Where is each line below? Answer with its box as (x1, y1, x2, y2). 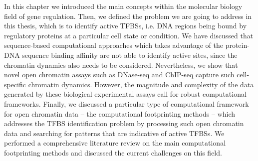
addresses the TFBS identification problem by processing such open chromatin (4, 118, 244, 129)
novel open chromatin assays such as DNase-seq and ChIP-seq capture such (4, 69, 235, 80)
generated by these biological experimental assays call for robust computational (4, 89, 247, 99)
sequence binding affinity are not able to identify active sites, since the (22, 49, 238, 60)
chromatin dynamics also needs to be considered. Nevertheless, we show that (4, 59, 238, 70)
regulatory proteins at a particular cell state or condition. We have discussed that (4, 30, 254, 40)
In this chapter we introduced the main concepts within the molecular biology (4, 1, 243, 11)
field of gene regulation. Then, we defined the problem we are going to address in (4, 10, 252, 21)
